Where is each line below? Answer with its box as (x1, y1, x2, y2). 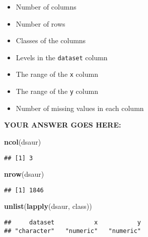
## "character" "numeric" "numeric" (4, 227, 141, 234)
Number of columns (16, 2, 77, 12)
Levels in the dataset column (16, 52, 108, 62)
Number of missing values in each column (16, 102, 144, 113)
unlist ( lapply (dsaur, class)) (4, 201, 92, 211)
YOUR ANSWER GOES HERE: (4, 120, 121, 130)
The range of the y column (16, 86, 98, 96)
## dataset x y (4, 219, 141, 226)
